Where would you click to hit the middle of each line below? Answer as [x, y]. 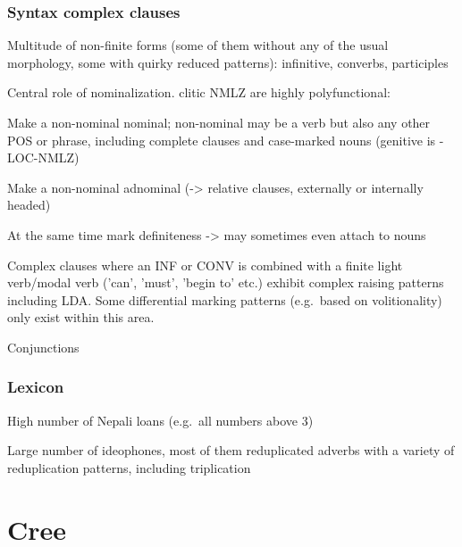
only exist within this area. [81, 317]
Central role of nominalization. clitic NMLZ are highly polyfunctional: [199, 92]
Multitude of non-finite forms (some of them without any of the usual [198, 45]
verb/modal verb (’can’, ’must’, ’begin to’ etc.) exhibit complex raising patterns [226, 282]
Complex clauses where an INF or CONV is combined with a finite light [205, 265]
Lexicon [36, 387]
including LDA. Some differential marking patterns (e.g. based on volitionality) [225, 299]
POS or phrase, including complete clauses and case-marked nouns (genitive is [222, 140]
